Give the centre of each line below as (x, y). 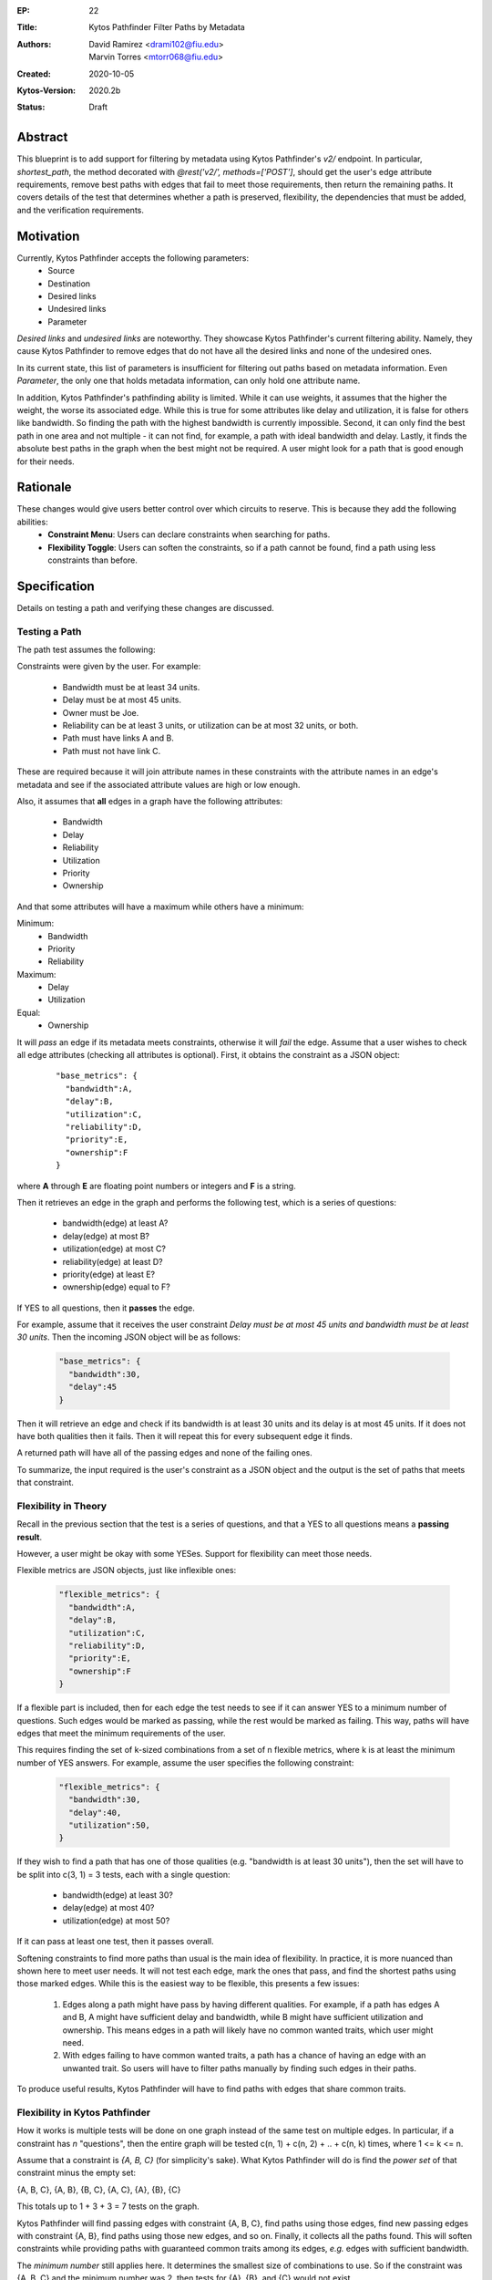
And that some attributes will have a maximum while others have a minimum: (160, 907)
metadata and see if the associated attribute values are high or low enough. (159, 784)
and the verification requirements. (81, 210)
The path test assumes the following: (86, 650)
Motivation (48, 236)
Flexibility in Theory (62, 1506)
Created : (34, 74)
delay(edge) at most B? (106, 1236)
